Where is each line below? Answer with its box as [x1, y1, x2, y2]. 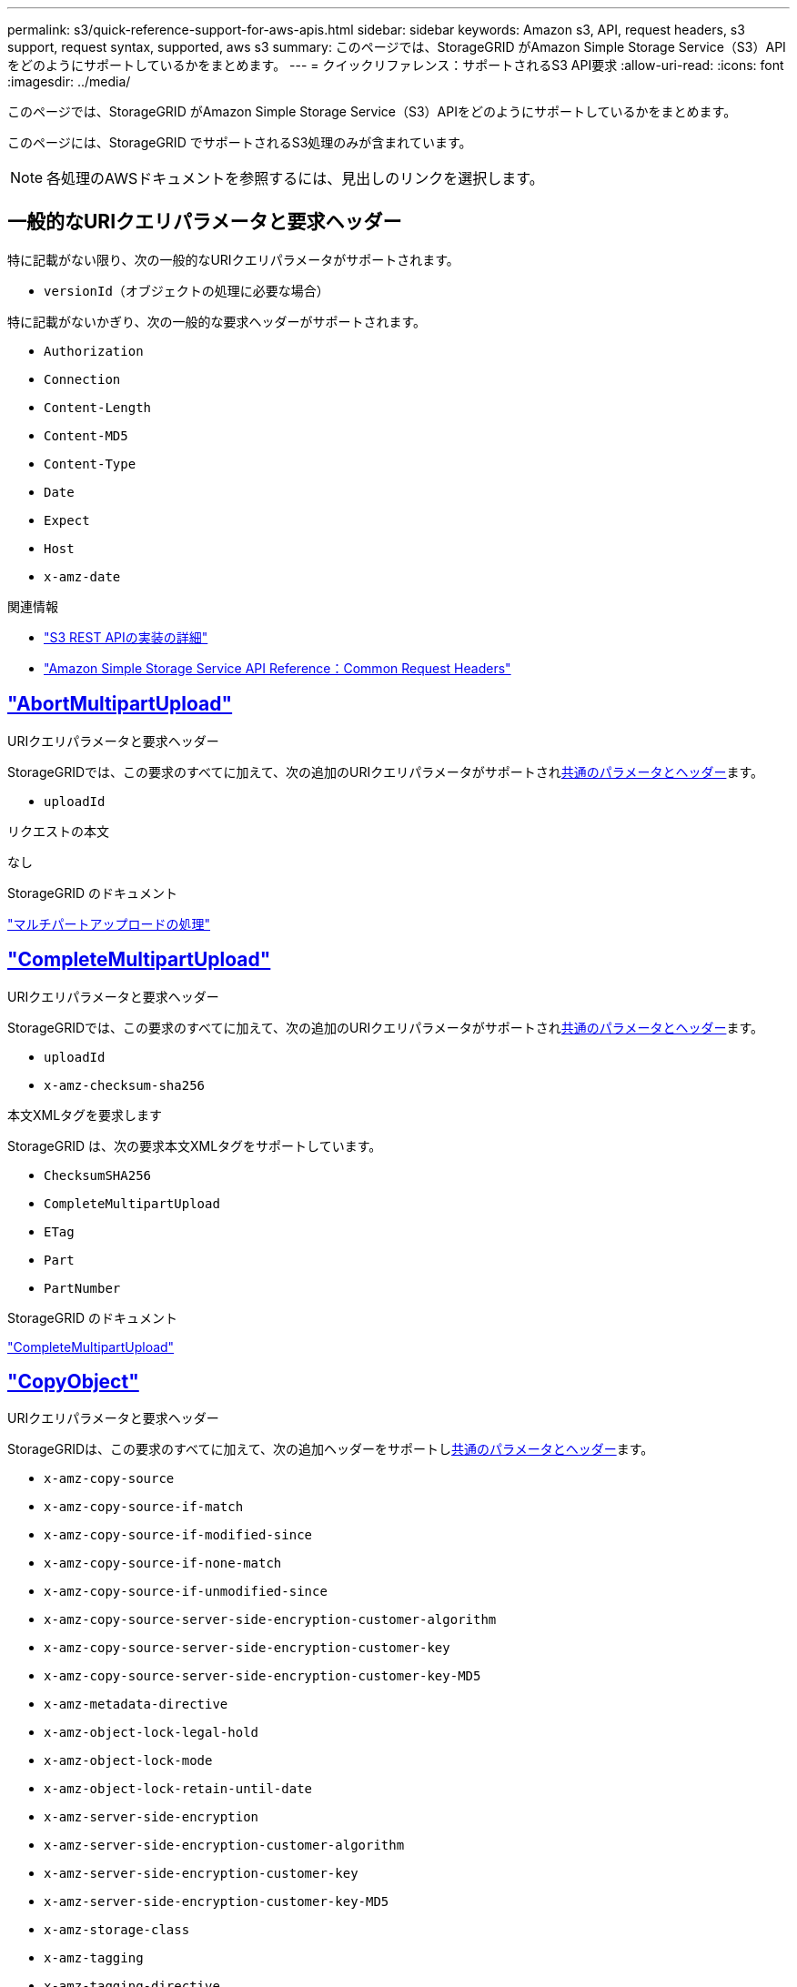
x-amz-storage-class [44, 1922, 190, 1938]
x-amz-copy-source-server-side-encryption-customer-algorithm [44, 1612, 497, 1628]
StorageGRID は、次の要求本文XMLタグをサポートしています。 [7, 1137, 382, 1154]
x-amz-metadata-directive [44, 1697, 228, 1712]
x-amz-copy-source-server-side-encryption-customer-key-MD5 [44, 1669, 481, 1684]
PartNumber [44, 1280, 121, 1296]
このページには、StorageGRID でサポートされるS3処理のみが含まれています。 [7, 135, 472, 150]
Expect [44, 512, 90, 528]
